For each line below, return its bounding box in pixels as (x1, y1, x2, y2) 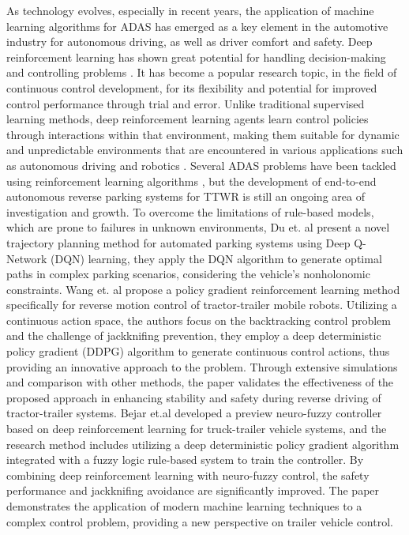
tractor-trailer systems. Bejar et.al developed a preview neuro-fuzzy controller (6, 405, 382, 421)
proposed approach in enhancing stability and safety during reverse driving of (6, 389, 381, 405)
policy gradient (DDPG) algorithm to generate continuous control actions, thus (6, 343, 390, 360)
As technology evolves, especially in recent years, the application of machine (6, 2, 374, 18)
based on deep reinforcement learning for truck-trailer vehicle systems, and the (6, 420, 387, 437)
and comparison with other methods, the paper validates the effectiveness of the (6, 374, 394, 390)
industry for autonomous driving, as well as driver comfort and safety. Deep (6, 33, 373, 50)
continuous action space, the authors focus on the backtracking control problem (6, 311, 391, 328)
